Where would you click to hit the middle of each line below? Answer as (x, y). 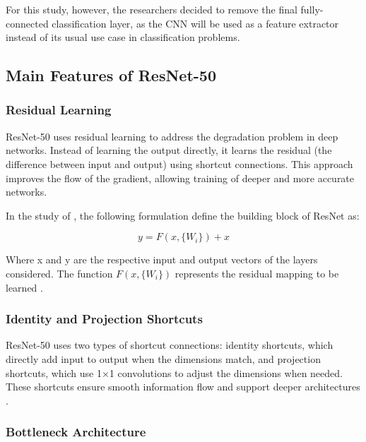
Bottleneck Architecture (76, 432)
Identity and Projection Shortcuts (104, 319)
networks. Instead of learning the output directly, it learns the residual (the (169, 150)
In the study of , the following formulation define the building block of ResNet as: (183, 215)
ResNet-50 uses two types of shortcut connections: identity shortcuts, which (170, 345)
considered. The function (59, 273)
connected (27, 23)
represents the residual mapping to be (257, 273)
